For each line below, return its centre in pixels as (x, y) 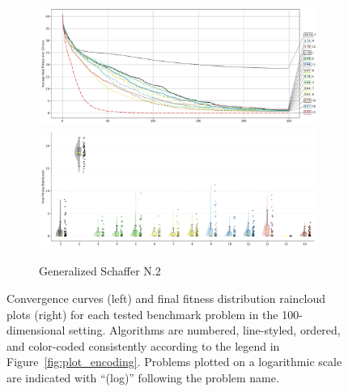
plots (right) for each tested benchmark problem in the (142, 314)
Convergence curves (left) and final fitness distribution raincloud (166, 298)
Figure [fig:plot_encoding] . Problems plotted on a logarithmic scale (174, 362)
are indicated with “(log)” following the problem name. (143, 378)
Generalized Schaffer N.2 (100, 271)
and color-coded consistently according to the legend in (143, 345)
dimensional (36, 330)
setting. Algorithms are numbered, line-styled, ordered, (205, 330)
